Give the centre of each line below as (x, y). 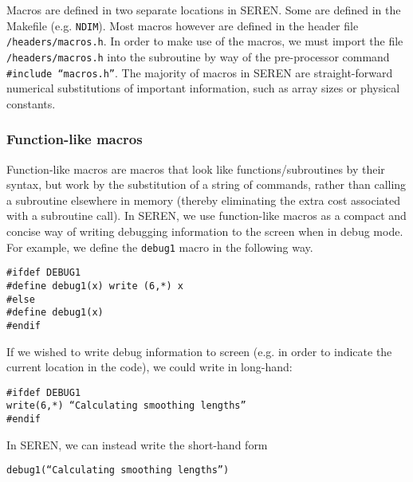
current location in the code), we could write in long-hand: (149, 367)
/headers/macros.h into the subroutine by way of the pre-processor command (198, 56)
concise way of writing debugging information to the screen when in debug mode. (205, 231)
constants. (31, 103)
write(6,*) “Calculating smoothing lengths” (126, 406)
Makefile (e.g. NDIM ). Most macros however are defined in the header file (183, 25)
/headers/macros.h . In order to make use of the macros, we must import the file (205, 41)
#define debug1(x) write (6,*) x (95, 286)
